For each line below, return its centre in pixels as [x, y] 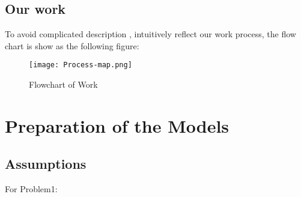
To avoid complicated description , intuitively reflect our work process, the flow [150, 34]
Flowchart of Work [63, 84]
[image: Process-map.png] [81, 65]
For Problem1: [31, 189]
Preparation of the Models [117, 125]
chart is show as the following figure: [72, 45]
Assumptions [46, 164]
